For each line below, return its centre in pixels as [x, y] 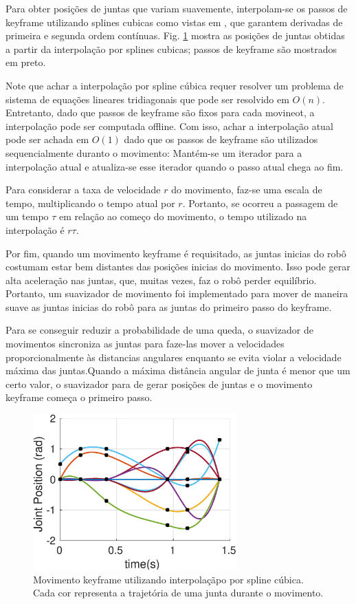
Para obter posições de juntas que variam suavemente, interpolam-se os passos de [177, 8]
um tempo [27, 216]
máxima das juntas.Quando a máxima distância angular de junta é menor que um [178, 370]
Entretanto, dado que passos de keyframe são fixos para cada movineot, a [160, 112]
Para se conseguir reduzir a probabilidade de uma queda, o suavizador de [159, 330]
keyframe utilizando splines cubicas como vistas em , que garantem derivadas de [174, 22]
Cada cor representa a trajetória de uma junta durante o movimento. [178, 593]
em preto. [26, 62]
